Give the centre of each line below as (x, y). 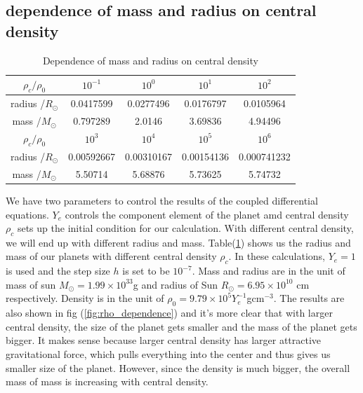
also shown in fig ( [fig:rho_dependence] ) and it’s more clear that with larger (169, 313)
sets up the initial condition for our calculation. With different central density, (185, 228)
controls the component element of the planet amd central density (207, 214)
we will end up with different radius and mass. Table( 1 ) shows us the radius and (178, 242)
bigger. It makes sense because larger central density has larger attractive (164, 340)
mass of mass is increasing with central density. (107, 381)
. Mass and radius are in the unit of (269, 271)
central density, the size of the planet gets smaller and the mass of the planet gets (181, 326)
